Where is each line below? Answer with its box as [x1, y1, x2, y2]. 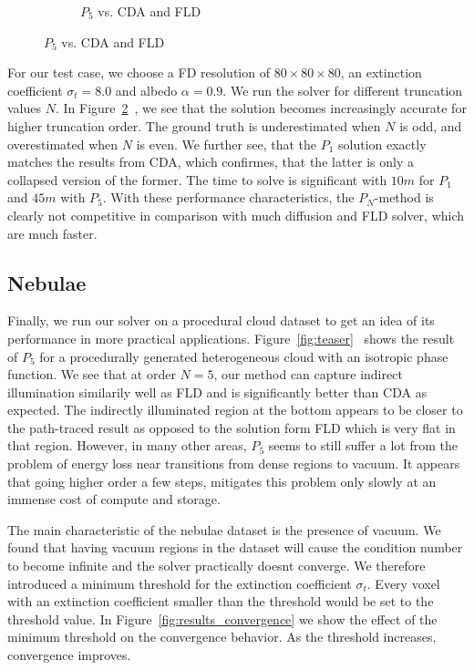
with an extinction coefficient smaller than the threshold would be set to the [7, 592, 434, 611]
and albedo [115, 80, 178, 99]
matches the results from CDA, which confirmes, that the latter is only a [7, 152, 414, 171]
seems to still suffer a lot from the [268, 436, 458, 455]
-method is [374, 188, 434, 207]
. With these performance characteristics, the [102, 188, 355, 207]
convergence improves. [7, 645, 131, 665]
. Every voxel [366, 573, 440, 593]
